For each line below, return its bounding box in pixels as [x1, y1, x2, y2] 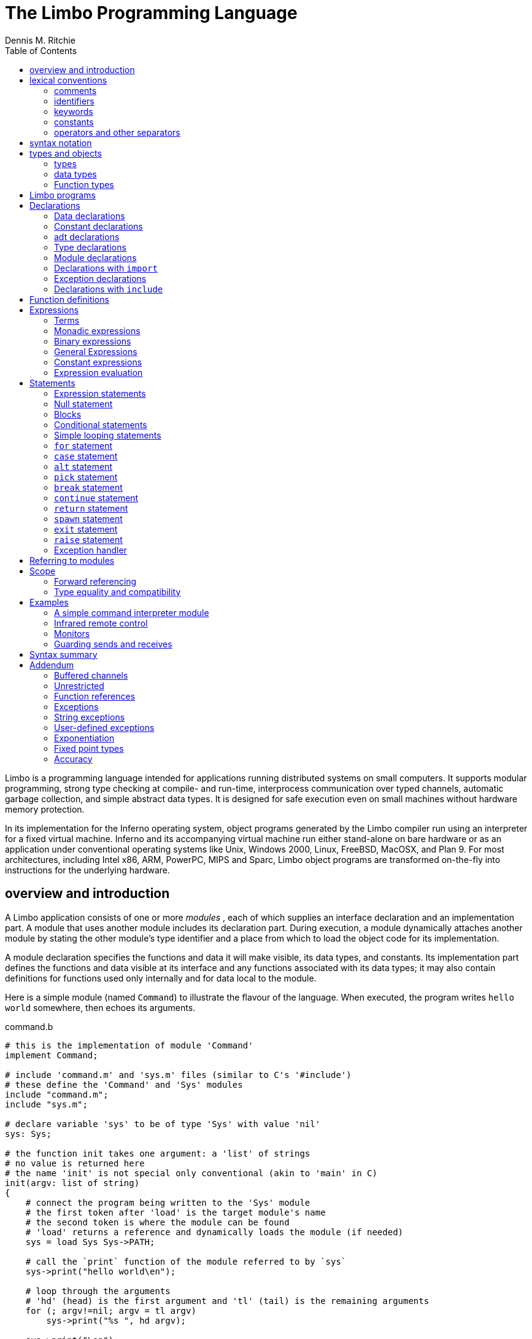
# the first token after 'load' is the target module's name [25, 1207, 326, 1217]
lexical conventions [29, 74, 107, 85]
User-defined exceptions [54, 722, 155, 733]
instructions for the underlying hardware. [5, 864, 171, 875]
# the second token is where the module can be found [25, 1217, 290, 1227]
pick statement [54, 471, 118, 482]
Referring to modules [29, 555, 115, 566]
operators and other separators [54, 127, 180, 138]
